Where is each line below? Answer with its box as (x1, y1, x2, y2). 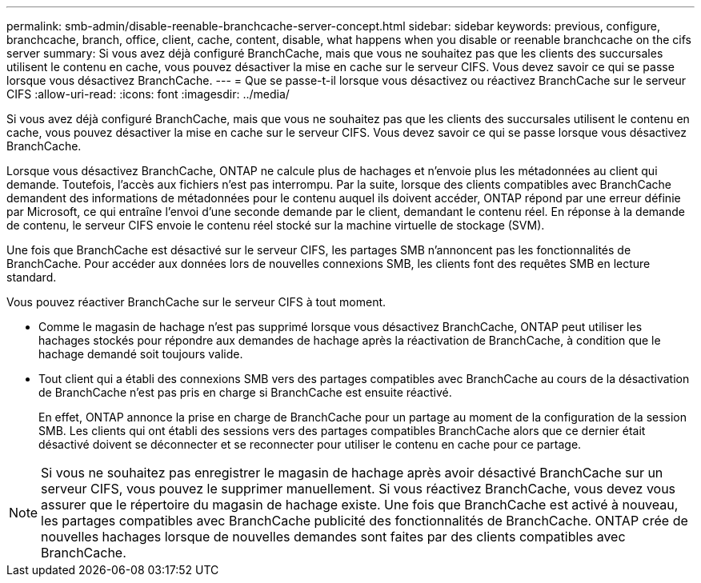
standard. (6, 270, 57, 284)
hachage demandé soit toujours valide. (38, 347, 243, 361)
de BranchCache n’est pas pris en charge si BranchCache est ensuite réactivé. (38, 385, 452, 399)
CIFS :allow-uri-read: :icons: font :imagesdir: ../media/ (6, 87, 290, 101)
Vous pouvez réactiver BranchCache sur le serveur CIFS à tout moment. (6, 295, 387, 309)
